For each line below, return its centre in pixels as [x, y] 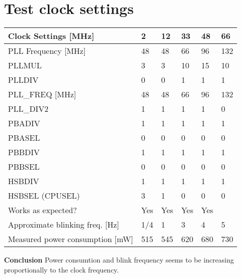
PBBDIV [24, 152]
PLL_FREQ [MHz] [42, 94]
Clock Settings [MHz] [51, 36]
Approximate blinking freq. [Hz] [64, 225]
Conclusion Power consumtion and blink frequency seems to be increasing [119, 260]
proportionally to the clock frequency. [61, 269]
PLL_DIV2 [28, 109]
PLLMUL [25, 65]
